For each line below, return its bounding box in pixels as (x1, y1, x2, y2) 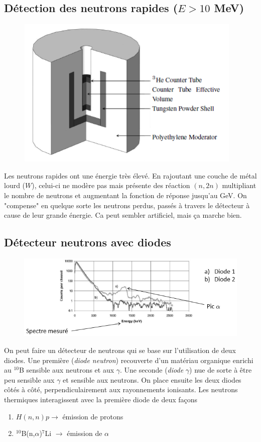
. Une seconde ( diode (120, 365, 184, 375)
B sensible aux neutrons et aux (19, 365, 114, 375)
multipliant (222, 180, 256, 191)
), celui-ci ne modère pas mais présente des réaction (32, 180, 190, 191)
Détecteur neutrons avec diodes (4, 234, 171, 250)
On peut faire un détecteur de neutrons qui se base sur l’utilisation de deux (4, 344, 236, 355)
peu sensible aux (4, 374, 55, 385)
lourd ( (4, 180, 26, 191)
